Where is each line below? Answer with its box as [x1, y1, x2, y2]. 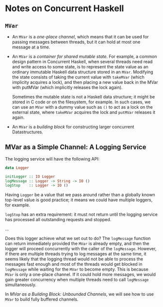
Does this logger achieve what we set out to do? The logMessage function [5, 236, 151, 242]
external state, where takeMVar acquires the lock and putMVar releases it [12, 110, 156, 115]
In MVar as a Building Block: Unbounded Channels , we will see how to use [5, 291, 154, 297]
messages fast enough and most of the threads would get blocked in [5, 261, 143, 267]
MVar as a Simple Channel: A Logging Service [5, 143, 147, 151]
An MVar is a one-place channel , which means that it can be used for [12, 34, 149, 39]
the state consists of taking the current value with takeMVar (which [12, 74, 145, 80]
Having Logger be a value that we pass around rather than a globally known [5, 192, 155, 198]
